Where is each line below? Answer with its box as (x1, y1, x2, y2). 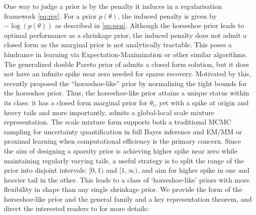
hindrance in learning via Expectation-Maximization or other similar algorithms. (4, 49, 248, 59)
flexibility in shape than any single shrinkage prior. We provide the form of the (4, 184, 243, 194)
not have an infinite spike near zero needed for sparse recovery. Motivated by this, (4, 68, 252, 79)
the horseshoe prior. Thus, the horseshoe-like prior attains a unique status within (4, 88, 250, 98)
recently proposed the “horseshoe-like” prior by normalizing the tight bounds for (4, 78, 247, 88)
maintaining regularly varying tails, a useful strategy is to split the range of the (4, 155, 244, 165)
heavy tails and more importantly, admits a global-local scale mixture (4, 107, 215, 117)
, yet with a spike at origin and (155, 97, 249, 107)
